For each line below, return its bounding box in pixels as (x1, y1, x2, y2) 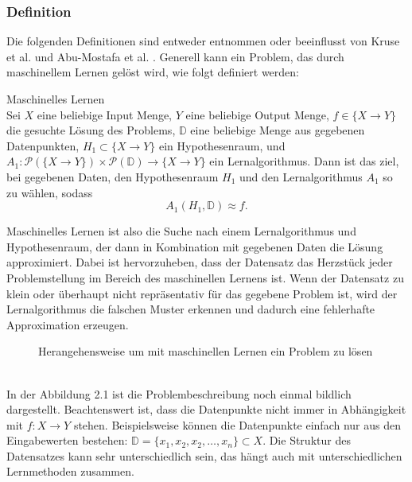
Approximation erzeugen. (6, 316, 129, 332)
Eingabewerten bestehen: (6, 432, 128, 449)
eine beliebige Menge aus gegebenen (190, 122, 365, 138)
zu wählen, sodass (6, 184, 93, 200)
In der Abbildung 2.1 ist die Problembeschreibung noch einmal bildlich (6, 385, 352, 402)
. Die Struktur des (262, 432, 351, 449)
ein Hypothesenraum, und (159, 137, 286, 154)
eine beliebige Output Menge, (185, 106, 329, 122)
